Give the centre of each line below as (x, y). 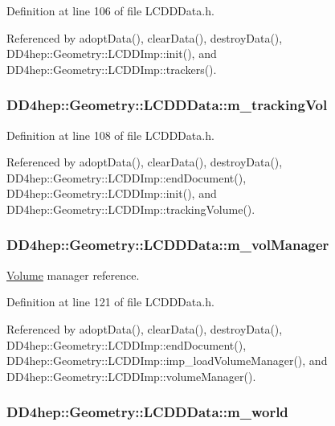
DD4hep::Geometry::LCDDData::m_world (147, 412)
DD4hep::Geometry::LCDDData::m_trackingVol (167, 105)
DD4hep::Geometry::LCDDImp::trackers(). (112, 69)
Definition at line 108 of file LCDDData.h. (110, 135)
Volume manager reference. (73, 274)
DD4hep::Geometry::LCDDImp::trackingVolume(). (131, 209)
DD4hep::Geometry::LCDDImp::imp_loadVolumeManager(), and (167, 360)
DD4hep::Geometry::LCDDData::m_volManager (168, 245)
